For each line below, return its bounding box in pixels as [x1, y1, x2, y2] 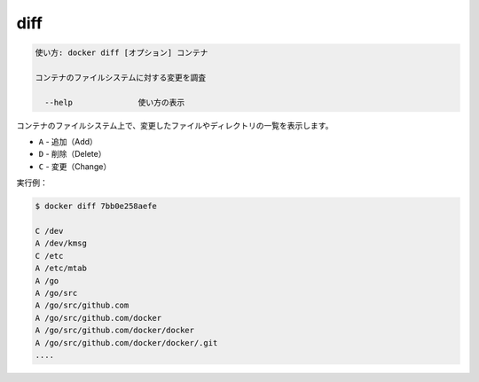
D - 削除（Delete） [38, 149, 106, 160]
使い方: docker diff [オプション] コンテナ [35, 48, 208, 58]
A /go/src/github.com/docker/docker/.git [35, 338, 218, 347]
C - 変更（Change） [38, 160, 112, 172]
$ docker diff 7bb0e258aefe [35, 201, 157, 212]
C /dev [35, 226, 64, 237]
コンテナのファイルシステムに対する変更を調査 [35, 72, 207, 82]
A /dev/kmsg [35, 238, 88, 248]
